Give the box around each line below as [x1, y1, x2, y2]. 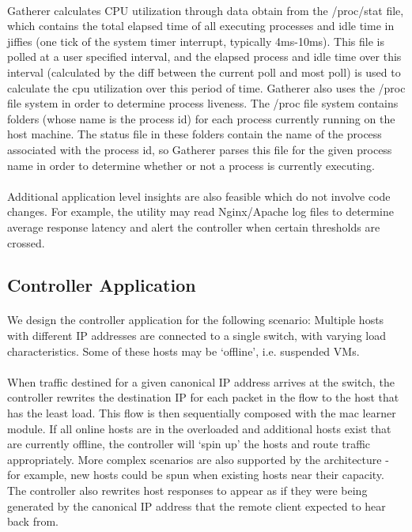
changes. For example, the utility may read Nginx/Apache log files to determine [7, 203, 394, 220]
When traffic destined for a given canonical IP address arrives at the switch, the [7, 373, 395, 390]
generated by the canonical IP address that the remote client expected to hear [7, 497, 386, 514]
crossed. [7, 234, 45, 251]
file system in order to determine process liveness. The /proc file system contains [7, 95, 399, 111]
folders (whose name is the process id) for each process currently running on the [7, 110, 395, 126]
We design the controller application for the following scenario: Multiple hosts [7, 311, 384, 328]
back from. [7, 513, 59, 530]
